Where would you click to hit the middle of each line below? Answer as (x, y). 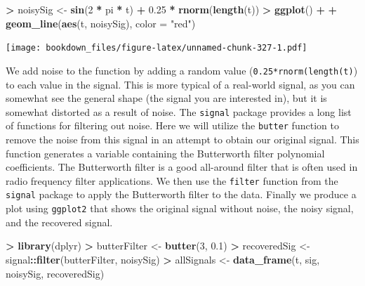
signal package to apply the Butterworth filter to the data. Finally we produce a (181, 194)
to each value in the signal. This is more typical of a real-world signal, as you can (180, 84)
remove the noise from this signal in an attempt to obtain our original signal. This (182, 139)
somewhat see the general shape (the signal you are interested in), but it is (166, 98)
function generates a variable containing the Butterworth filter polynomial (165, 153)
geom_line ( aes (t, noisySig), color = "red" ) (101, 23)
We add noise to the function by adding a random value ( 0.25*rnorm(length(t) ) (182, 70)
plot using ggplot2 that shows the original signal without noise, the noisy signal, (180, 208)
